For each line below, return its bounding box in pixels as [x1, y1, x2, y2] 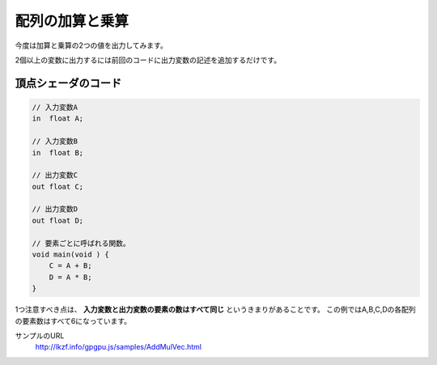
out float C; [32, 182, 84, 191]
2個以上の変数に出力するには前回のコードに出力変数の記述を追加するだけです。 [15, 55, 282, 65]
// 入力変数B [32, 137, 78, 146]
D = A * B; [49, 272, 92, 282]
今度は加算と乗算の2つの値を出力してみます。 [15, 40, 168, 50]
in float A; [32, 114, 84, 123]
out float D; [32, 215, 84, 225]
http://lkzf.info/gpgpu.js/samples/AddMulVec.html [35, 342, 202, 352]
